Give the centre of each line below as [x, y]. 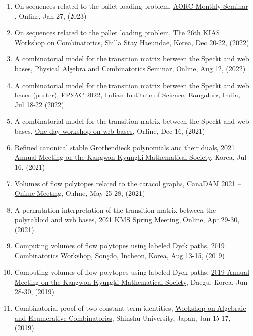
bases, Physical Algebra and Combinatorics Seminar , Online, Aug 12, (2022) [130, 68]
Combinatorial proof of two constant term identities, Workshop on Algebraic [130, 308]
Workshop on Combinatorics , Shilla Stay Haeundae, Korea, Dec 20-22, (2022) [132, 42]
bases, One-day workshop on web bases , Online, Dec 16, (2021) [110, 130]
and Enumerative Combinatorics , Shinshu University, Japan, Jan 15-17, [123, 317]
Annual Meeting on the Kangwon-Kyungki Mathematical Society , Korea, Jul [130, 157]
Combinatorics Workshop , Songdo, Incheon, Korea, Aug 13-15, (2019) [120, 255]
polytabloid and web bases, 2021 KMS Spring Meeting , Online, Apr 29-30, [127, 219]
